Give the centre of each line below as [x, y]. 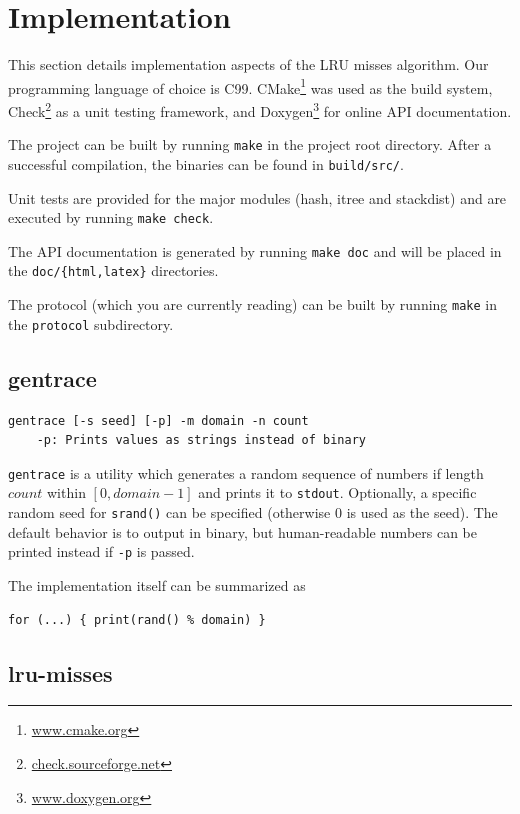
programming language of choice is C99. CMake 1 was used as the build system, [250, 86]
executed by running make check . [111, 217]
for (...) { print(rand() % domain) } [137, 619]
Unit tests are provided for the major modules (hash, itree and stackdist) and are [257, 197]
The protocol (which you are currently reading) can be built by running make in [252, 304]
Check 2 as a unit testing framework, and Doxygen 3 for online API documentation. [260, 109]
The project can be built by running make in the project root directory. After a [250, 144]
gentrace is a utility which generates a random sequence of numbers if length [246, 472]
